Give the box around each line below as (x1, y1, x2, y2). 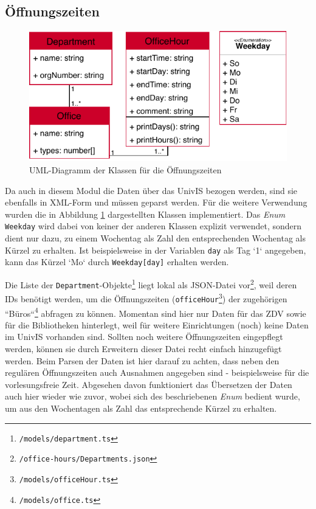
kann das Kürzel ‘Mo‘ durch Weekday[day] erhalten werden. (5, 255, 229, 268)
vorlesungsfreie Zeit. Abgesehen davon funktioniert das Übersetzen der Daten (5, 378, 292, 390)
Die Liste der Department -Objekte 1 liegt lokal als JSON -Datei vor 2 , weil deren (5, 276, 297, 291)
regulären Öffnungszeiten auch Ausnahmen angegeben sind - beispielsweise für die (5, 366, 309, 379)
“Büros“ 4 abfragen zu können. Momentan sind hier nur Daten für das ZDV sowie (5, 305, 306, 319)
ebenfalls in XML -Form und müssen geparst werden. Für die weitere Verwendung (5, 196, 307, 209)
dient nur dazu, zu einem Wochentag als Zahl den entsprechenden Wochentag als (5, 232, 306, 244)
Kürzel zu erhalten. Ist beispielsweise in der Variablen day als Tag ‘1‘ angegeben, (5, 243, 306, 256)
